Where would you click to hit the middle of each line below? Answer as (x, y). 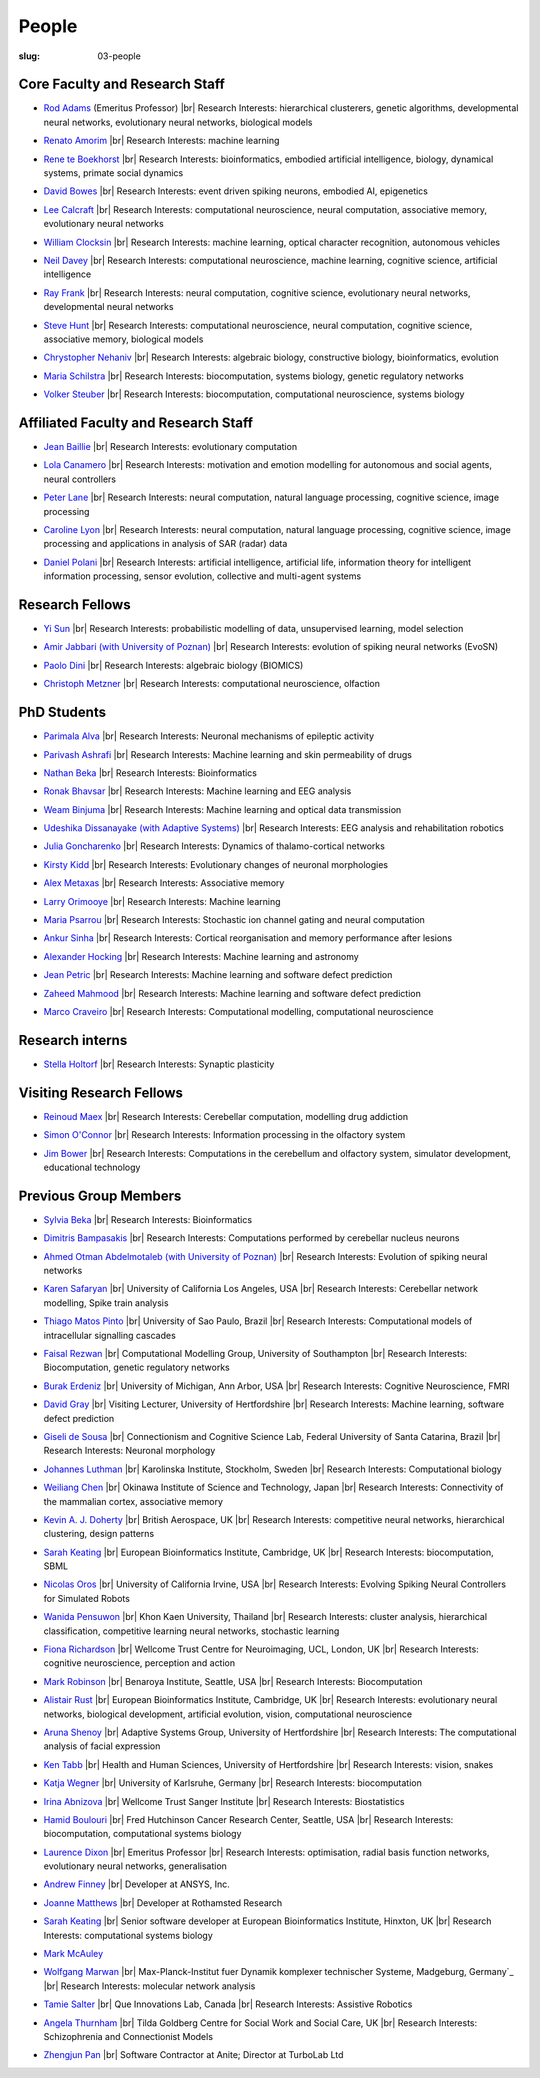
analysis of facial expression (102, 1746)
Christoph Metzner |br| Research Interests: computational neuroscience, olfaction (211, 684)
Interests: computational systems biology (128, 1935)
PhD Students (62, 712)
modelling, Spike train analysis (106, 1302)
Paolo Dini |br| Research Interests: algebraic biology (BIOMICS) (173, 665)
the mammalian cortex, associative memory (133, 1501)
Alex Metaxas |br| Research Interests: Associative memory (164, 883)
